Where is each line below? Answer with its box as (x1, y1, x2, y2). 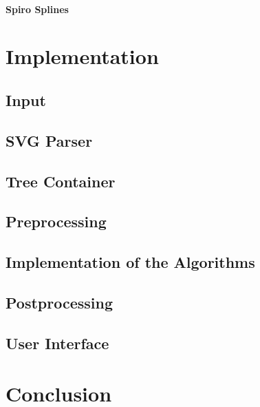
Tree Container (6, 170, 116, 191)
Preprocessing (6, 211, 107, 232)
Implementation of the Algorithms (6, 251, 255, 273)
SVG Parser (6, 129, 93, 151)
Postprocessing (6, 291, 113, 313)
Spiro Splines (6, 1, 69, 16)
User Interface (6, 332, 109, 353)
